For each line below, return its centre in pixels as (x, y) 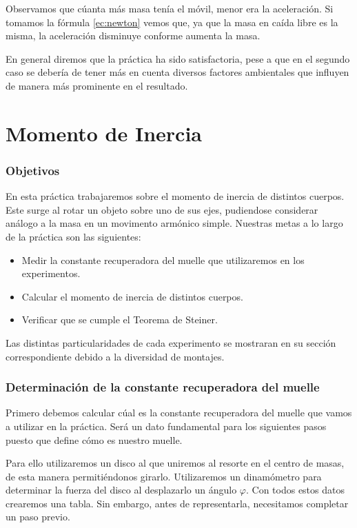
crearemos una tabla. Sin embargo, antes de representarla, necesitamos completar (177, 503)
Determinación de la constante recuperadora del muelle (163, 387)
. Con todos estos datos (295, 490)
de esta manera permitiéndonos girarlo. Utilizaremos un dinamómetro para (164, 476)
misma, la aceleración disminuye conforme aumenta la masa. (133, 35)
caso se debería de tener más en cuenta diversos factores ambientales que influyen (177, 72)
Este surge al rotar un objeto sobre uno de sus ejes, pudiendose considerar (162, 209)
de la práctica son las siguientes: (73, 236)
